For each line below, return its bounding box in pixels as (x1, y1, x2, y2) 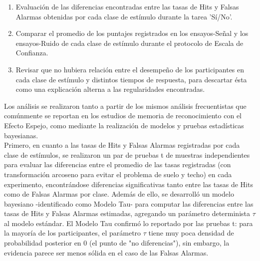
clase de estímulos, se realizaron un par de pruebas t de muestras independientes (4, 149, 250, 160)
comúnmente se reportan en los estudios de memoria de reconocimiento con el (4, 110, 242, 121)
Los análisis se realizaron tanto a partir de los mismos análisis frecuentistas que (4, 100, 247, 111)
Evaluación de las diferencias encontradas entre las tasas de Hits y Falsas (15, 1, 239, 11)
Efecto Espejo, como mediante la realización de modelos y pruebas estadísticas (4, 120, 244, 130)
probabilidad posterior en (4, 238, 81, 248)
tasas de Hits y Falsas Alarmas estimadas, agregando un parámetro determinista (4, 208, 250, 219)
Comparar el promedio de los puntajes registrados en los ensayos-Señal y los (15, 28, 249, 38)
